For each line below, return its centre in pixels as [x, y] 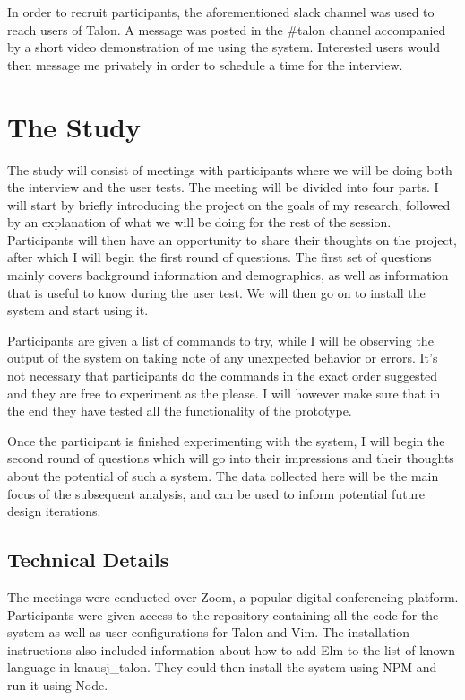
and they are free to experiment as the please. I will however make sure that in [224, 393]
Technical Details [88, 560]
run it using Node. [58, 684]
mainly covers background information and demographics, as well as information [228, 275]
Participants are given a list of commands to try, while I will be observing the [220, 340]
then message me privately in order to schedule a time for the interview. [205, 64]
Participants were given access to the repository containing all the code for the [223, 614]
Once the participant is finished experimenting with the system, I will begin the [226, 440]
